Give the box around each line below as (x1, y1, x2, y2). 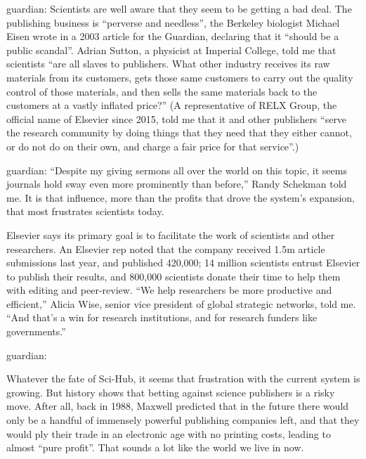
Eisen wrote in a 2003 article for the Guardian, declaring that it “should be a (6, 29, 339, 44)
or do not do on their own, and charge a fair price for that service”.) (6, 138, 299, 153)
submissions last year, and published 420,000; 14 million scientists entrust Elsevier (6, 255, 360, 270)
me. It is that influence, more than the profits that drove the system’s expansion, (6, 190, 355, 205)
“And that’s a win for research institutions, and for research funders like (6, 310, 318, 325)
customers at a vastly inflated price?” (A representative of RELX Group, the (6, 98, 337, 112)
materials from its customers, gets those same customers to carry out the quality (6, 70, 353, 84)
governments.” (6, 324, 66, 339)
